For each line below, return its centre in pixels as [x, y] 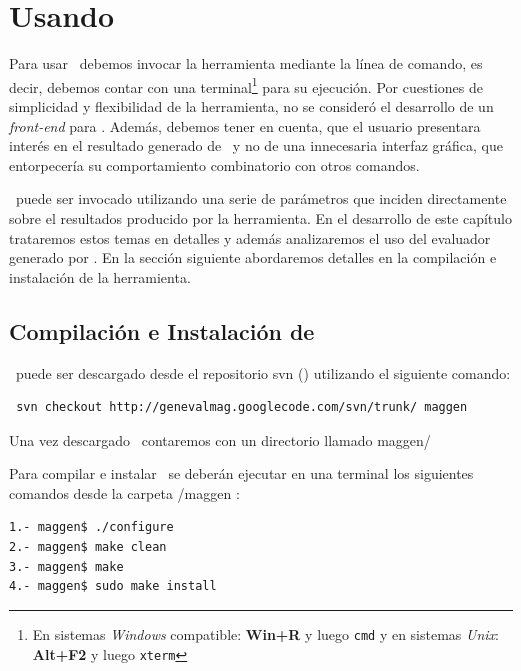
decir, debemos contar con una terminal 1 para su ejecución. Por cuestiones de [246, 85]
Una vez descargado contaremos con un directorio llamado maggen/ [220, 439]
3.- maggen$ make [66, 566]
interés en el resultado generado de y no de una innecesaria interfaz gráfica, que [256, 145]
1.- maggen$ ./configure [91, 527]
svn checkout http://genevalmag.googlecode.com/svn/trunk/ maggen [242, 407]
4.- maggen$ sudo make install [113, 586]
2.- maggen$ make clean [88, 547]
